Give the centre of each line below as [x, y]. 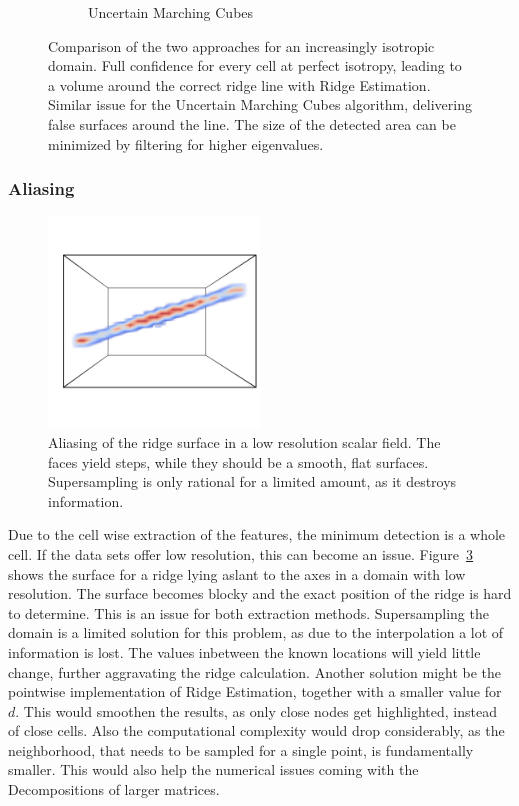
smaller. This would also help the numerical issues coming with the [213, 769]
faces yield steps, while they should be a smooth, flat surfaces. [238, 461]
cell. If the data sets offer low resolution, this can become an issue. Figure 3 [241, 553]
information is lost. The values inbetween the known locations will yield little [244, 651]
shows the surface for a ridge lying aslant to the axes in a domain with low [237, 573]
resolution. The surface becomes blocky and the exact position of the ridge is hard [260, 593]
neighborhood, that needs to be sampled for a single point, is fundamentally [241, 749]
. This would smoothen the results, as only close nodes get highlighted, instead [256, 710]
